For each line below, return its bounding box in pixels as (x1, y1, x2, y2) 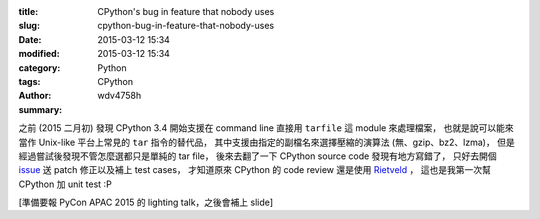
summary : (18, 103, 63, 115)
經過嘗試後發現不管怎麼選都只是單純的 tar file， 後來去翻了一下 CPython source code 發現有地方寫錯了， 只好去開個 (18, 150, 497, 162)
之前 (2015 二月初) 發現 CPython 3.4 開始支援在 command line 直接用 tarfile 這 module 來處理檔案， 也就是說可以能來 (18, 122, 514, 134)
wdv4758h (97, 90, 142, 102)
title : (18, 6, 39, 17)
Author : (18, 90, 52, 102)
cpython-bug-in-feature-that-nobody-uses (97, 20, 275, 32)
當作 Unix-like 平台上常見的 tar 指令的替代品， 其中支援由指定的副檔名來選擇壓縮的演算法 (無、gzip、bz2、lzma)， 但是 (18, 136, 515, 148)
